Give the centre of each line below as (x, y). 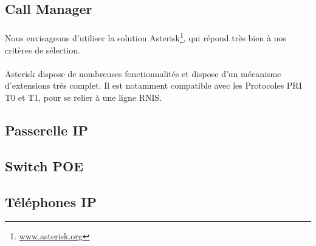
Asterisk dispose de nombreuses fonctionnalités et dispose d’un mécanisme (143, 73)
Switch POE (44, 166)
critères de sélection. (43, 50)
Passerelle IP (46, 130)
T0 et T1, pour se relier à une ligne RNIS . (84, 97)
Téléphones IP (51, 201)
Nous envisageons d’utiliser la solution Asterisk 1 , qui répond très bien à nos (146, 37)
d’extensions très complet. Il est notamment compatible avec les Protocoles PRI (153, 85)
